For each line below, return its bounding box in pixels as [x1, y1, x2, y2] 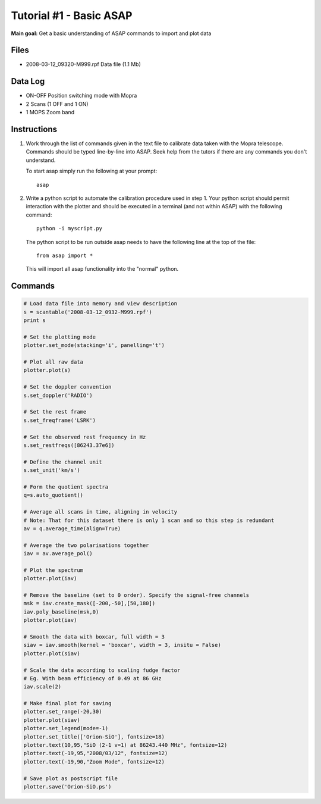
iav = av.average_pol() [23, 550, 93, 557]
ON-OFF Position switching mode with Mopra [26, 92, 137, 99]
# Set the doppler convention [23, 384, 112, 390]
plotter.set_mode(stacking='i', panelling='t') [23, 342, 165, 349]
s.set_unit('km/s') [23, 467, 80, 474]
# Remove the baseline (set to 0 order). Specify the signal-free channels [23, 592, 250, 599]
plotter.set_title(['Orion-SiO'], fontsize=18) [23, 733, 165, 740]
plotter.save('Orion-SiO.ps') [23, 783, 112, 790]
